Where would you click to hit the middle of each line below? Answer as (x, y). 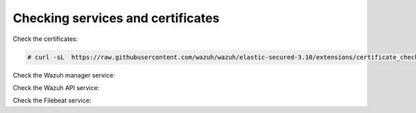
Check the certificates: (45, 39)
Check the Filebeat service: (52, 101)
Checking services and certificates (116, 18)
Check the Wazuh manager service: (64, 75)
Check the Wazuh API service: (56, 87)
